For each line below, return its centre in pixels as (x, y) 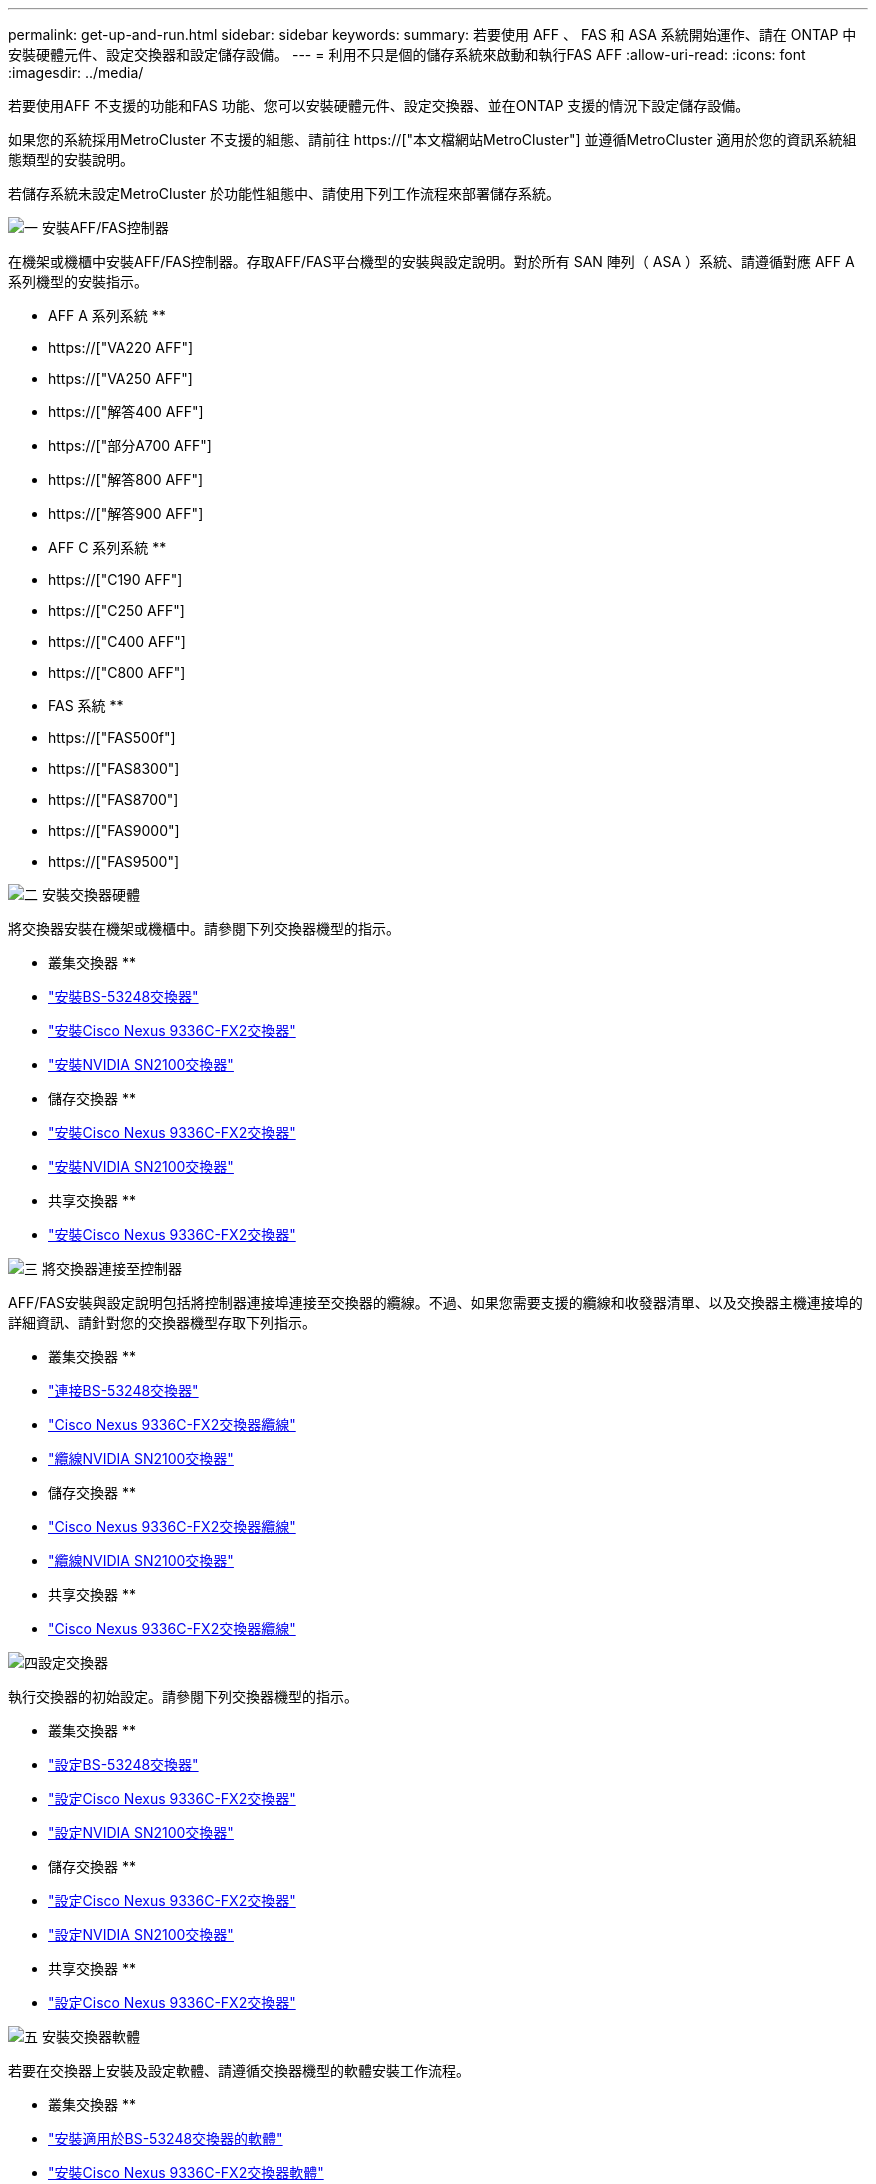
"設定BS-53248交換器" (123, 1764)
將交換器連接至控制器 (111, 1268)
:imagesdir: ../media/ (76, 72)
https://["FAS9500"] (114, 861)
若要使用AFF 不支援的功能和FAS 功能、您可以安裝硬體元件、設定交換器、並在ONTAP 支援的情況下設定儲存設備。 (379, 105)
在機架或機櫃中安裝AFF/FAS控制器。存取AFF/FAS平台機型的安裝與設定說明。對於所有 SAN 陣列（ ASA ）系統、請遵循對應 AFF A (431, 261)
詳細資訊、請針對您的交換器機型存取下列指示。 (162, 1322)
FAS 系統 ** (86, 705)
